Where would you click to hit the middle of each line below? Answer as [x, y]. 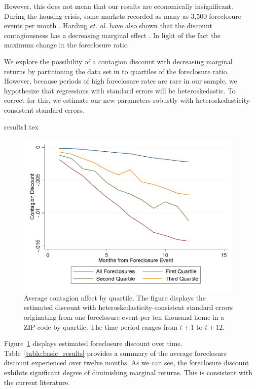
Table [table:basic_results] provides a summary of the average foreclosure [115, 353]
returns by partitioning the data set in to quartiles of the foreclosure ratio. [117, 71]
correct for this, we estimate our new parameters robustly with [99, 100]
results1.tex [21, 126]
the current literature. [37, 382]
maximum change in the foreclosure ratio [66, 45]
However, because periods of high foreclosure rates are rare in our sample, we [121, 81]
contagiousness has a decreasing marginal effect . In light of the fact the [112, 35]
